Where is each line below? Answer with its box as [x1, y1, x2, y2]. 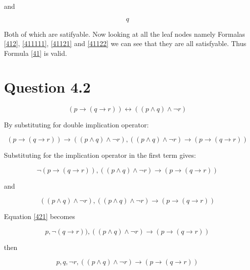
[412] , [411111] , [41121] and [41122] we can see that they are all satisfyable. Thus [4, 38, 247, 49]
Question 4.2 [4, 76, 91, 97]
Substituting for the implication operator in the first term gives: [4, 150, 196, 160]
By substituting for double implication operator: [4, 119, 149, 129]
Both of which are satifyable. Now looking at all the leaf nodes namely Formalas [4, 28, 245, 39]
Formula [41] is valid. [4, 48, 67, 58]
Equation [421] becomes [4, 211, 75, 221]
